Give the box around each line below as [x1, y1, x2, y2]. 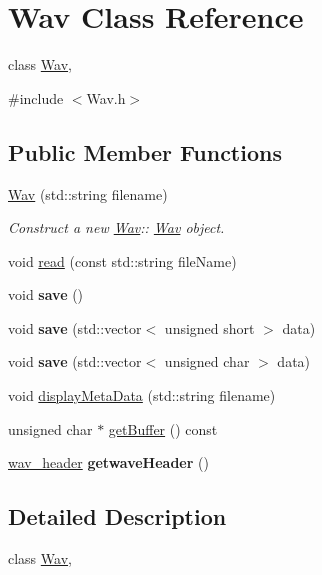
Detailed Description [8, 501, 227, 532]
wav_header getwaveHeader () [8, 452, 209, 473]
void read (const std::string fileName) [8, 250, 237, 271]
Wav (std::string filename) [8, 183, 168, 204]
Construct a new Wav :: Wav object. [8, 217, 225, 238]
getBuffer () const [108, 418, 218, 439]
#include [8, 87, 64, 108]
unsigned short [164, 317, 255, 338]
